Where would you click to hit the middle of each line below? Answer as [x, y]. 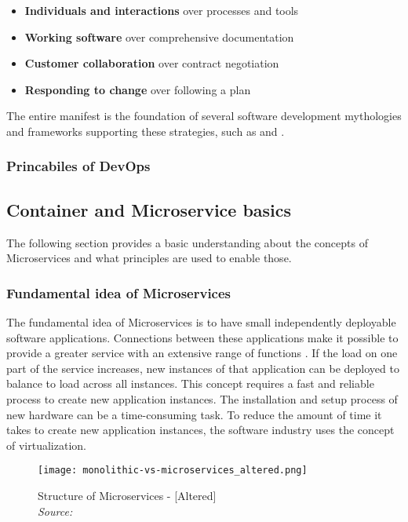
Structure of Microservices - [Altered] [127, 496]
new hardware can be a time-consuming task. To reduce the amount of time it [194, 414]
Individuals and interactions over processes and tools [162, 10]
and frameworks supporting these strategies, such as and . [146, 131]
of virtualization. [46, 445]
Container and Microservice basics [149, 209]
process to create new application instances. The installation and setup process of [202, 398]
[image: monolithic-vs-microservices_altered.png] [173, 471]
